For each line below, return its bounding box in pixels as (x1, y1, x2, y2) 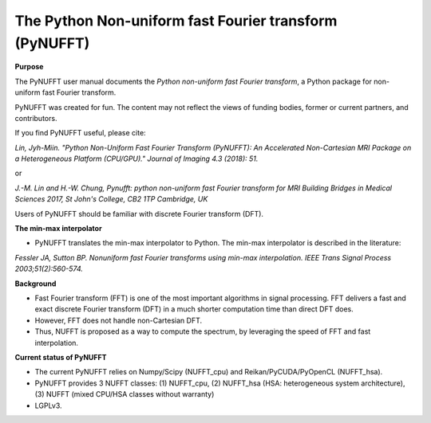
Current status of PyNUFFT (14, 352, 107, 362)
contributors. (14, 113, 57, 123)
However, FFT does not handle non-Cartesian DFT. (34, 315, 203, 325)
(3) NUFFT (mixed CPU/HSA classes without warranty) (34, 390, 215, 399)
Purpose (14, 62, 44, 72)
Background (14, 279, 57, 288)
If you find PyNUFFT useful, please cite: (14, 128, 147, 138)
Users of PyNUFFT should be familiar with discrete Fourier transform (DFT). (14, 209, 263, 218)
